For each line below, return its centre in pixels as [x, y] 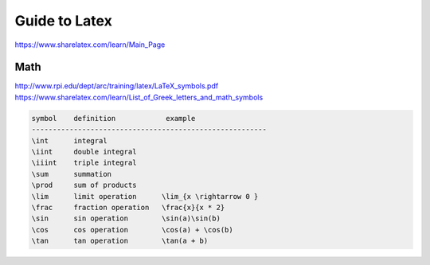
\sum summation [71, 174]
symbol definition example [113, 118]
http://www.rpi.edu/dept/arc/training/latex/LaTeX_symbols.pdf [117, 86]
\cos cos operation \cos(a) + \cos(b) [133, 230]
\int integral [69, 140]
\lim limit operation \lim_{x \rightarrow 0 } [145, 196]
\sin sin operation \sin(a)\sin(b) [126, 218]
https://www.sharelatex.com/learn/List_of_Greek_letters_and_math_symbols [139, 97]
